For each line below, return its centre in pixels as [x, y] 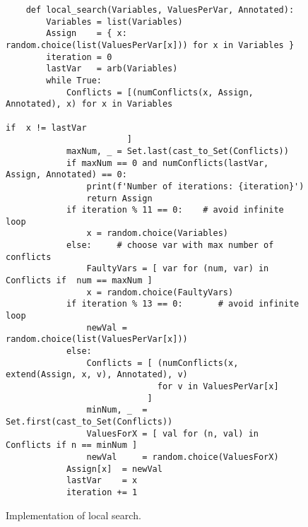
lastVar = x [102, 481]
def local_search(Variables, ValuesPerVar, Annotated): [160, 10]
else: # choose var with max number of [170, 245]
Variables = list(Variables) [114, 22]
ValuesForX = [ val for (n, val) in [172, 433]
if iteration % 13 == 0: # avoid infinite [183, 304]
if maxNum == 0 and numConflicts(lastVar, [167, 163]
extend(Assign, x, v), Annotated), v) [97, 375]
